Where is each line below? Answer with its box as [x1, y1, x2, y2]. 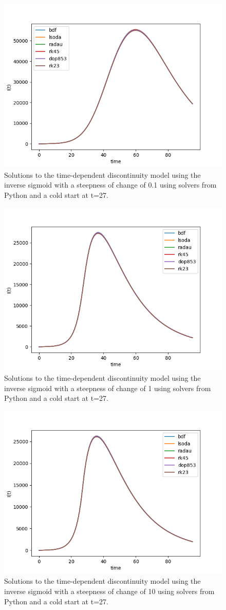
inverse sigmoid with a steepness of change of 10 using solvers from [4, 585, 215, 596]
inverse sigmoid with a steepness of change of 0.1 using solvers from [4, 179, 217, 190]
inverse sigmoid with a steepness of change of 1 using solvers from [4, 382, 211, 393]
